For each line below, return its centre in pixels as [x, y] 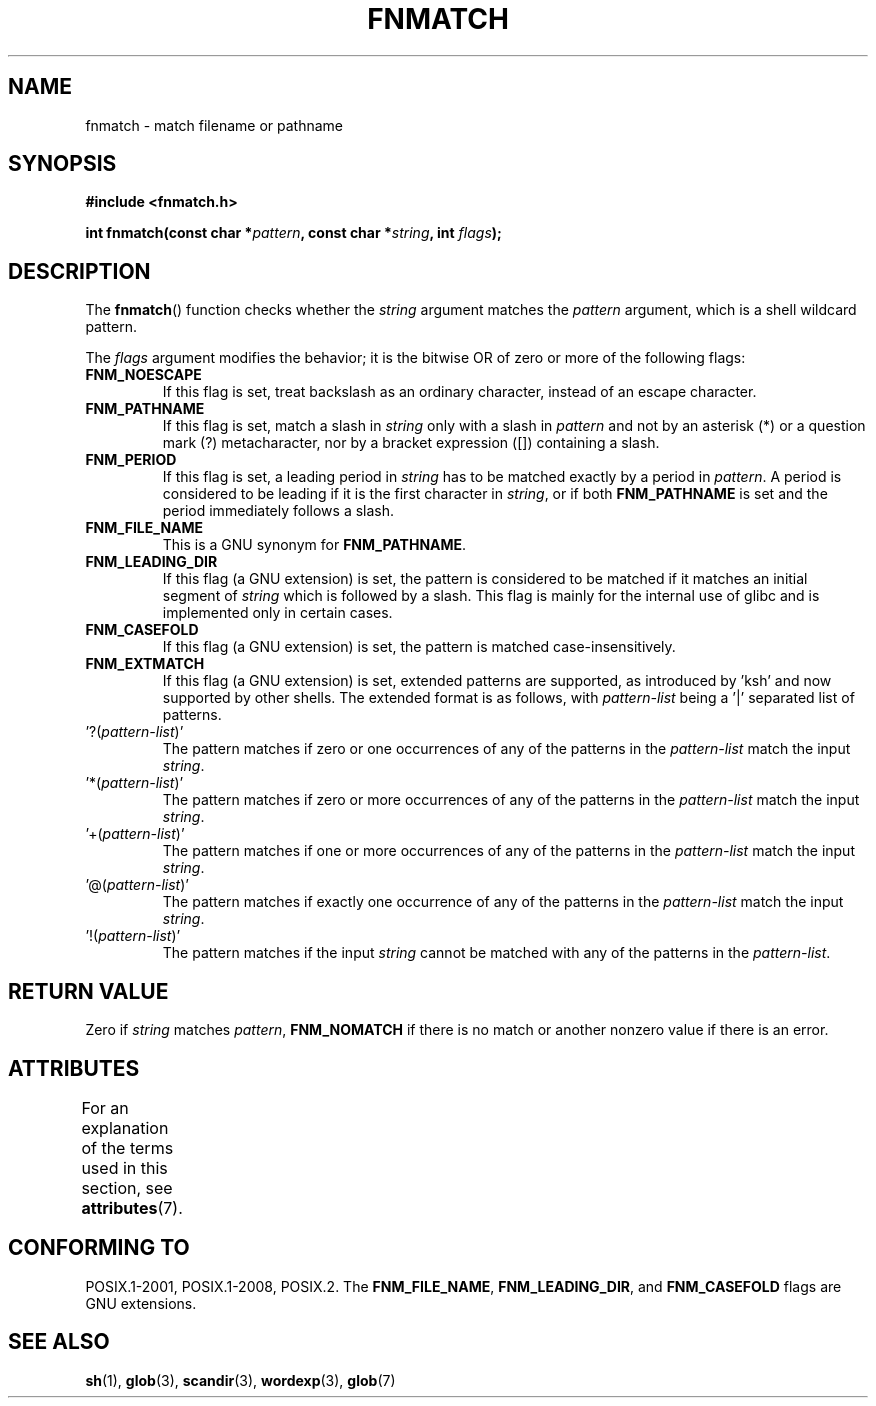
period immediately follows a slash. [278, 511]
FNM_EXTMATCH [145, 664]
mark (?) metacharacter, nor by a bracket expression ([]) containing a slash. [411, 443]
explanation [125, 1127]
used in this [124, 1167]
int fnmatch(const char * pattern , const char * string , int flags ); [293, 233]
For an [105, 1107]
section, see [127, 1187]
